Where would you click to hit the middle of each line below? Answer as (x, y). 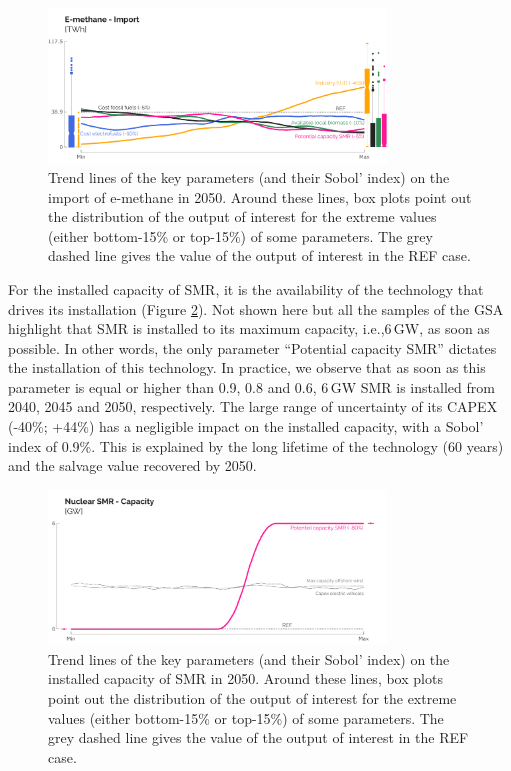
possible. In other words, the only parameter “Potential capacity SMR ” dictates (252, 347)
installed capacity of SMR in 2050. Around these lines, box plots (245, 678)
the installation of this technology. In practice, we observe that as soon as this (247, 367)
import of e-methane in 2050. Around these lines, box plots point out (260, 196)
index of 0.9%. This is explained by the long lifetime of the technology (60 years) (256, 445)
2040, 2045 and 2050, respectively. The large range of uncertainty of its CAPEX (253, 406)
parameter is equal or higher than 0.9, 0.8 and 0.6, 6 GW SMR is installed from (251, 386)
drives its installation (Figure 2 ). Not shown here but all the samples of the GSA (256, 308)
